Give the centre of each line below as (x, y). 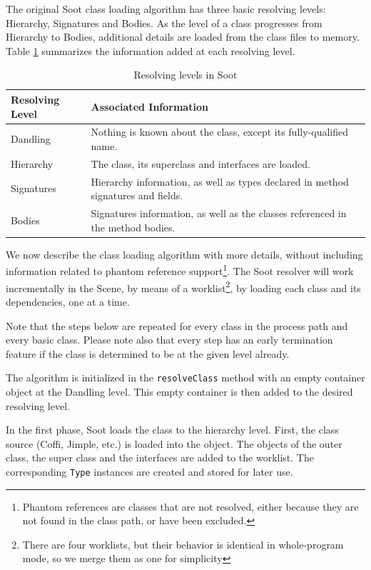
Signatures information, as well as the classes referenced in (219, 213)
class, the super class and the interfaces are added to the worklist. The (160, 457)
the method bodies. (133, 227)
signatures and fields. (137, 195)
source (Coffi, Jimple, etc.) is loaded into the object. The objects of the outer (174, 443)
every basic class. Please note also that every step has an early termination (169, 340)
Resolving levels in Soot (185, 75)
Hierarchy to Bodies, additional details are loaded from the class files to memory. (183, 37)
